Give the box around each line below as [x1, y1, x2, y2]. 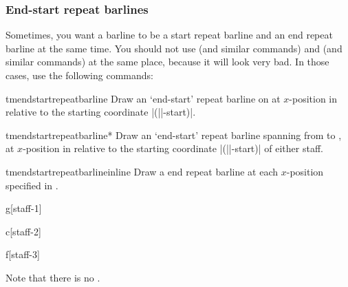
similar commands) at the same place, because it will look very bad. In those [6, 54, 329, 69]
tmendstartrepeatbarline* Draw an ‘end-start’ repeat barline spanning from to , [6, 127, 342, 142]
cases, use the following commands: [6, 68, 153, 82]
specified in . [6, 178, 58, 192]
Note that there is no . [6, 270, 100, 284]
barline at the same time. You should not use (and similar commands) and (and [6, 41, 342, 55]
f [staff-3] [6, 247, 40, 262]
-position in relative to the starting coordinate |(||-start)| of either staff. [23, 141, 323, 156]
